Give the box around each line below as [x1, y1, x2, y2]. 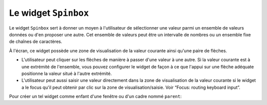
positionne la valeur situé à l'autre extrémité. [21, 70, 112, 76]
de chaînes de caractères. [9, 38, 62, 44]
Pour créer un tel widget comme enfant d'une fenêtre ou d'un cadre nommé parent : [9, 94, 182, 100]
